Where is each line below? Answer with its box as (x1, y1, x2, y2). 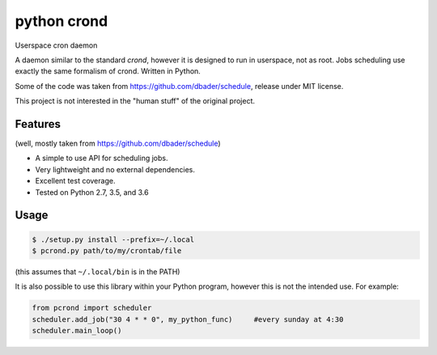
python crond (15, 12, 108, 30)
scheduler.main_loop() (32, 326, 122, 336)
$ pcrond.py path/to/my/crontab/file (32, 246, 182, 255)
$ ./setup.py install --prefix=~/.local (32, 235, 194, 244)
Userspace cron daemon (15, 40, 98, 50)
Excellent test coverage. (35, 176, 116, 186)
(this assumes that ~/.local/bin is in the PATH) (15, 267, 180, 277)
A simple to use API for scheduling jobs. (35, 154, 168, 163)
